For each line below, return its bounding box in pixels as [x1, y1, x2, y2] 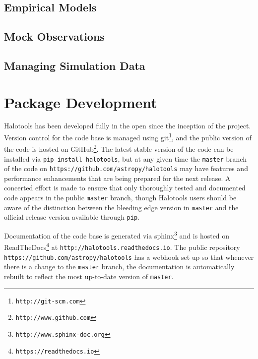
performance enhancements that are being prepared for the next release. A [4, 173, 231, 183]
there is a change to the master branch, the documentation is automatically [4, 261, 235, 272]
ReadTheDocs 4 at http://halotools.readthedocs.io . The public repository [4, 240, 240, 252]
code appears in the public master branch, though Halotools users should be [4, 192, 237, 203]
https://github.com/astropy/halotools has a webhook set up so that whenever [4, 251, 254, 262]
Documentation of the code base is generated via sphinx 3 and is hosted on [4, 229, 230, 240]
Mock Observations [4, 29, 105, 44]
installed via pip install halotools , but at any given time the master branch [4, 153, 247, 164]
